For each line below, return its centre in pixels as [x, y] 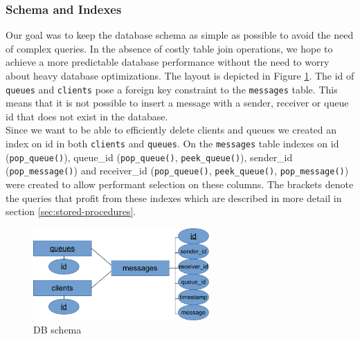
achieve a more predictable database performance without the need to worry [168, 62]
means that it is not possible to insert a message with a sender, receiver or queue [177, 103]
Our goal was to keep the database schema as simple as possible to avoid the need [180, 35]
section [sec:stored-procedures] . [71, 211]
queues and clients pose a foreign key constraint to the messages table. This [172, 89]
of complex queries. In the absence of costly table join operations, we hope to [169, 48]
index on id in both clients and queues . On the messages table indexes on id [172, 144]
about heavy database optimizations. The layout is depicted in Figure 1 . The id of [180, 75]
